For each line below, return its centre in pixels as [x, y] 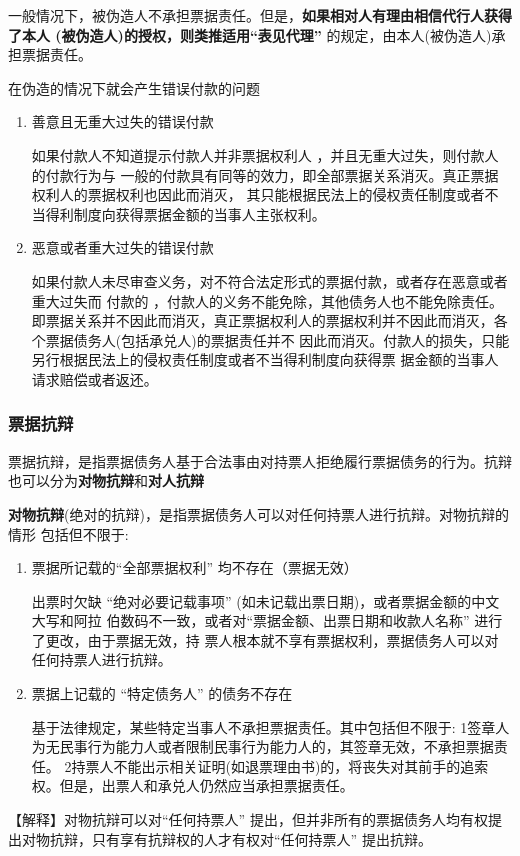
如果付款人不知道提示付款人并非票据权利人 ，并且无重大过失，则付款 [258, 154]
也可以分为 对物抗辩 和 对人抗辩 [106, 480]
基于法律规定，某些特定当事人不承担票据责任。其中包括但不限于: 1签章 [263, 726]
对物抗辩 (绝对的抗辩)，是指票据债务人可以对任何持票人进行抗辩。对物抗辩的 [258, 513]
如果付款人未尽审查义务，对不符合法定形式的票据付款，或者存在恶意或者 [269, 280]
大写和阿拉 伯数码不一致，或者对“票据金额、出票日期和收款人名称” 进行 [267, 620]
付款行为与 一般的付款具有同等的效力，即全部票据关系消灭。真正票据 [272, 174]
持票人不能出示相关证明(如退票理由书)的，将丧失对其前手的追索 [280, 765]
